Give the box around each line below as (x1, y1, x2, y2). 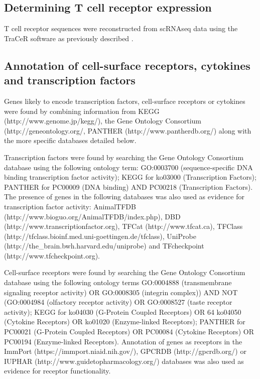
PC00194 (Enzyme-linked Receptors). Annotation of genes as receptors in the (4, 336, 242, 346)
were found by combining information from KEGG (4, 105, 160, 116)
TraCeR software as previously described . (4, 33, 134, 43)
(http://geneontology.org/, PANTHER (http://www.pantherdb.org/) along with (4, 125, 251, 136)
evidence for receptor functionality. (4, 365, 111, 376)
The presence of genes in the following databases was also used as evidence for (4, 191, 244, 202)
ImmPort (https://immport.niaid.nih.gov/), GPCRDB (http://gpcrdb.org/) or (4, 346, 246, 356)
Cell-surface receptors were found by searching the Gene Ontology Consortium (4, 267, 245, 278)
